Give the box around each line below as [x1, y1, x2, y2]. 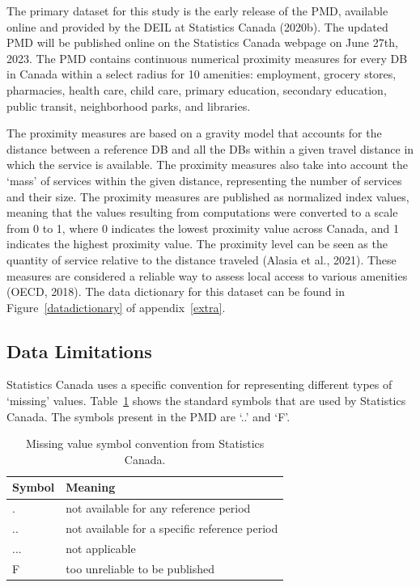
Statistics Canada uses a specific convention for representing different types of [6, 376, 392, 393]
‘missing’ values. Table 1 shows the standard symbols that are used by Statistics [6, 392, 406, 409]
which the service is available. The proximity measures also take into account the [6, 156, 408, 173]
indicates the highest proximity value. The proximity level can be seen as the [6, 235, 388, 252]
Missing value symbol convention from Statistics [25, 435, 265, 452]
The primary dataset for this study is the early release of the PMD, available [6, 2, 388, 19]
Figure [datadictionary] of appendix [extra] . [6, 298, 226, 315]
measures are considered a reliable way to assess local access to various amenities [6, 267, 408, 284]
